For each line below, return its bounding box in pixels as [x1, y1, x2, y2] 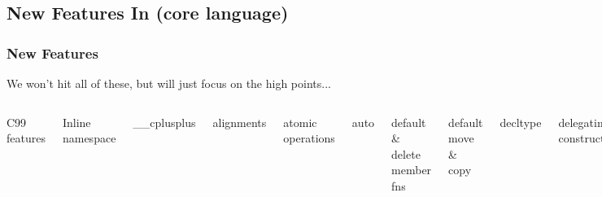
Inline [62, 113, 91, 130]
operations [283, 129, 335, 147]
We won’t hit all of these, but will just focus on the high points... [7, 75, 331, 91]
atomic [283, 113, 317, 130]
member [391, 161, 432, 178]
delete [391, 145, 421, 162]
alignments [212, 113, 267, 130]
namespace [62, 129, 116, 147]
